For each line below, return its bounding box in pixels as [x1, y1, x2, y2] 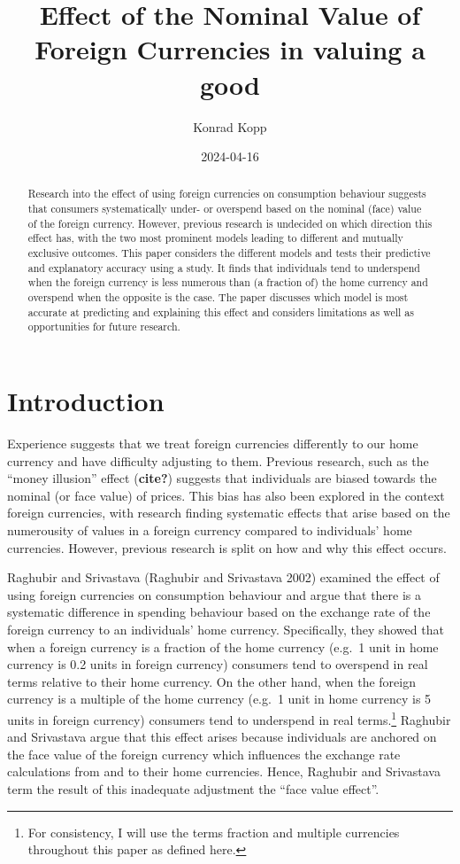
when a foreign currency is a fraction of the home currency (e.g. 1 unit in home [7, 637, 439, 656]
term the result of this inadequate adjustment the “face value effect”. [7, 779, 379, 798]
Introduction [7, 383, 165, 419]
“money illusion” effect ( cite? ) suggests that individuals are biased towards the [7, 469, 437, 487]
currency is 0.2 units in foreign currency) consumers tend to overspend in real [7, 655, 428, 673]
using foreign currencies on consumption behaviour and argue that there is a [7, 585, 422, 603]
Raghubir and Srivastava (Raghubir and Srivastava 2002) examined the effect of [7, 568, 440, 587]
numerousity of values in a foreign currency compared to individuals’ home [7, 520, 412, 539]
